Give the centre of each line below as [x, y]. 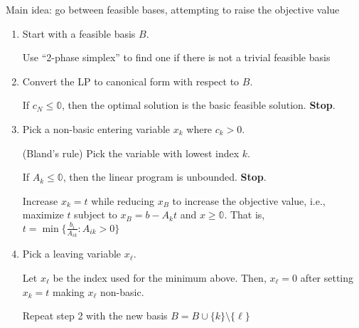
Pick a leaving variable [72, 254]
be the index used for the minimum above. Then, [160, 277]
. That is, [245, 215]
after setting [327, 277]
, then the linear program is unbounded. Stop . [165, 177]
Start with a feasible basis [79, 33]
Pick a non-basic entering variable [96, 128]
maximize [43, 215]
